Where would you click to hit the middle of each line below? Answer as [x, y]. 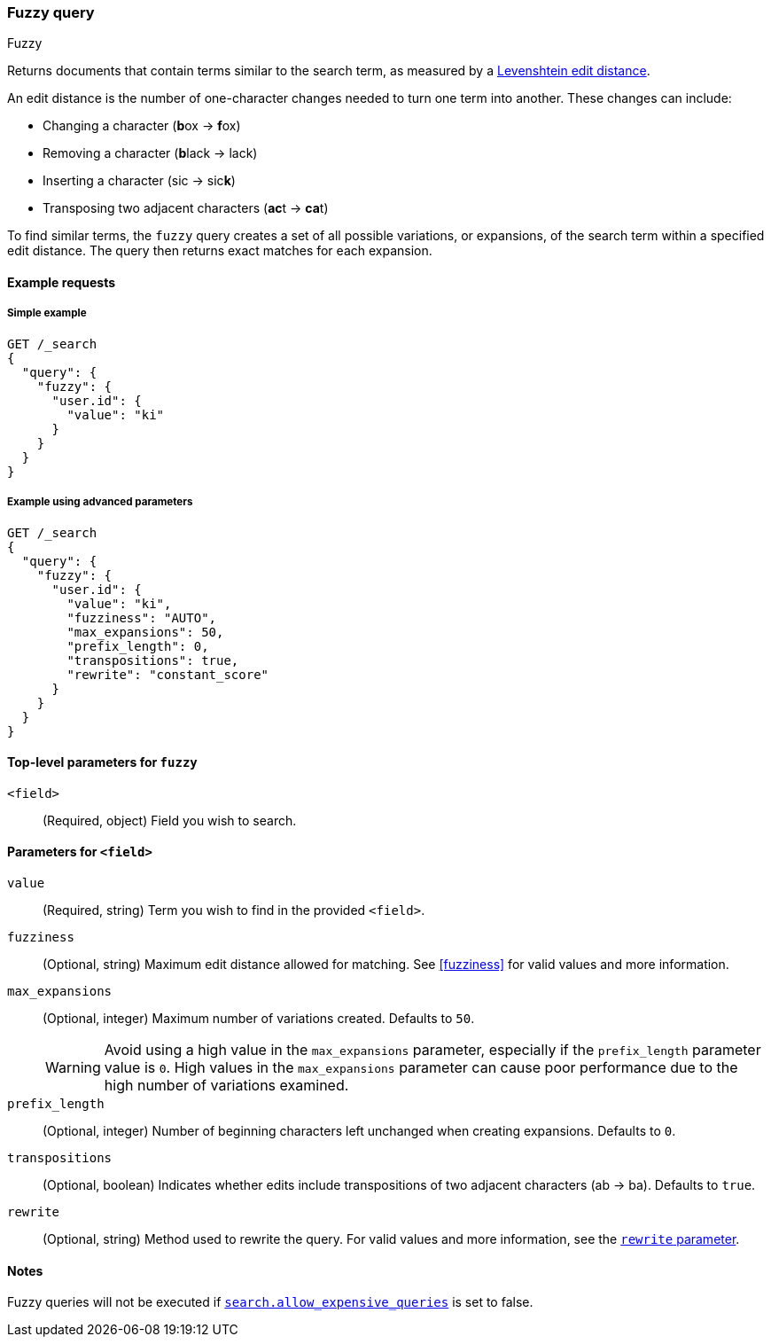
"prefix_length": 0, [138, 646]
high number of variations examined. [226, 1085]
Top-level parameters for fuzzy [102, 762]
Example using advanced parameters [100, 502]
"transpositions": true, [153, 660]
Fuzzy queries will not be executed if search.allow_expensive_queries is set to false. [270, 1302]
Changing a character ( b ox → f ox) [142, 126]
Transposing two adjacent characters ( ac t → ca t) [186, 208]
